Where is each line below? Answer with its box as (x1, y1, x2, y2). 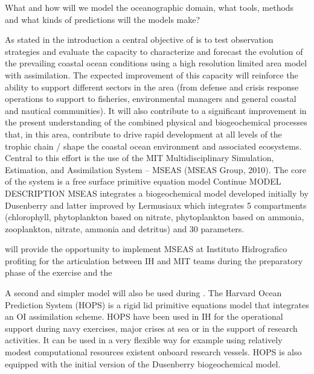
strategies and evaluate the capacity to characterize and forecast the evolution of (5, 45, 303, 57)
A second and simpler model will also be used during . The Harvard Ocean (5, 287, 282, 299)
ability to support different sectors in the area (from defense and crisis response (5, 80, 299, 93)
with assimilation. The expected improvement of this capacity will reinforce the (5, 68, 298, 81)
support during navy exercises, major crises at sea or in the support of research (5, 322, 298, 334)
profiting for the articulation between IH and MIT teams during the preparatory (5, 254, 303, 267)
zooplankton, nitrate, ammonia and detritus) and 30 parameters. (5, 222, 245, 235)
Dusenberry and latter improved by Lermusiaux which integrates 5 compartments (5, 198, 307, 211)
